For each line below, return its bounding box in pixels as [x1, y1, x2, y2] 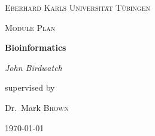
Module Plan [5, 21, 56, 33]
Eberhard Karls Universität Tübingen [5, 1, 151, 13]
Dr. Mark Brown [5, 101, 69, 113]
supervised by [5, 81, 55, 94]
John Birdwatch [5, 61, 62, 73]
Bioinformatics [5, 41, 66, 54]
